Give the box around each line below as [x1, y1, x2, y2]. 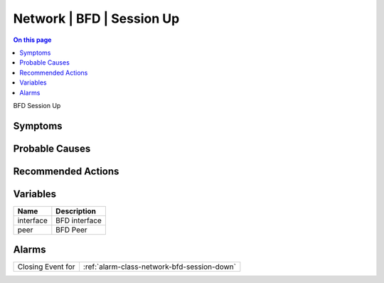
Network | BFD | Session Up [13, 11, 180, 26]
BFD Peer [55, 225, 88, 235]
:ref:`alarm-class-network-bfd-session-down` [82, 262, 236, 272]
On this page [13, 36, 52, 44]
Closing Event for [17, 262, 75, 272]
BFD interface [55, 215, 102, 225]
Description [55, 206, 96, 216]
